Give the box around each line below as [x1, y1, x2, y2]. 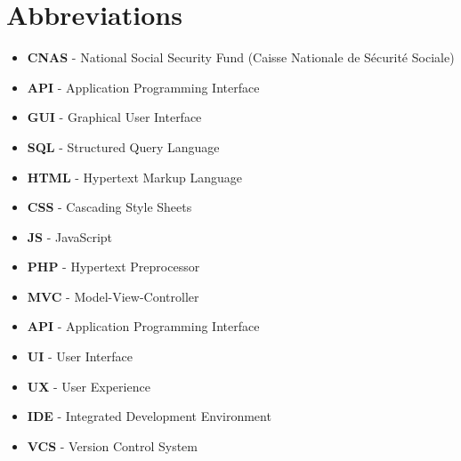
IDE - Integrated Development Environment [27, 407, 271, 425]
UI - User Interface [27, 347, 133, 366]
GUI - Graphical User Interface [27, 108, 202, 126]
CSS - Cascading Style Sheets [27, 198, 192, 216]
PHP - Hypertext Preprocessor [27, 257, 200, 276]
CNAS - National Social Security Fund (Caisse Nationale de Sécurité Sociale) [27, 48, 455, 67]
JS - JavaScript [27, 227, 113, 246]
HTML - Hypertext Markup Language [27, 167, 242, 186]
